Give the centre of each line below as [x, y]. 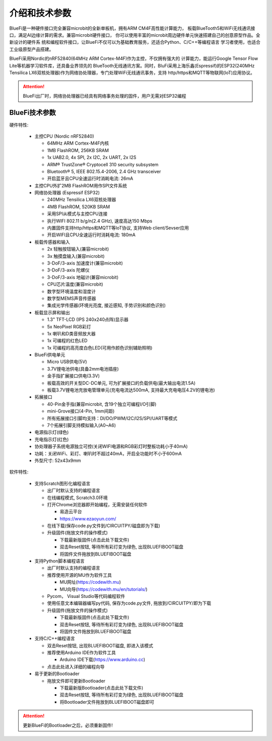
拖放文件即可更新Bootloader [76, 681]
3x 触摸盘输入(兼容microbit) [76, 256]
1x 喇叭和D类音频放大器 [71, 333]
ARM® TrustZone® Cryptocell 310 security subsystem [103, 164]
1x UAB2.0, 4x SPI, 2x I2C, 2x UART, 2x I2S [92, 157]
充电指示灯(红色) [52, 439]
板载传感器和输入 [52, 242]
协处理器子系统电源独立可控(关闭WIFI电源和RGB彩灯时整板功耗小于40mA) [111, 446]
